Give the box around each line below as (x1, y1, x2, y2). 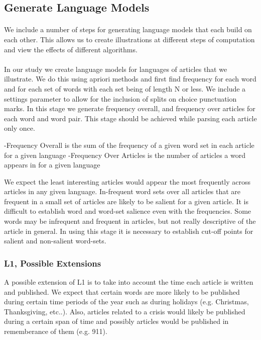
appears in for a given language (4, 159, 100, 170)
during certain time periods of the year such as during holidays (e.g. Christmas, (4, 296, 249, 307)
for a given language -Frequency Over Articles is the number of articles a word (4, 149, 245, 160)
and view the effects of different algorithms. (4, 44, 138, 54)
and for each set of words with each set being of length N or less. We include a (4, 83, 246, 94)
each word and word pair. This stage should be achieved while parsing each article (4, 113, 257, 123)
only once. (4, 123, 35, 133)
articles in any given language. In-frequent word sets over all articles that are (4, 186, 241, 197)
